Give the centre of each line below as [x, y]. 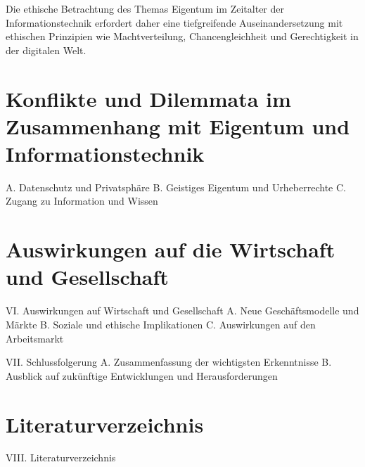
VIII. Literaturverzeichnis [61, 458]
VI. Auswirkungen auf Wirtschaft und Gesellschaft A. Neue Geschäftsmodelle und [182, 311]
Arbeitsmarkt [35, 338]
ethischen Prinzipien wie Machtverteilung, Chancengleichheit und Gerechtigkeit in [182, 36]
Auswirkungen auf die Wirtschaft [171, 249]
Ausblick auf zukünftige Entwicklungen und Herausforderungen [142, 375]
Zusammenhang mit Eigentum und [178, 126]
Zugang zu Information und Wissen [82, 201]
